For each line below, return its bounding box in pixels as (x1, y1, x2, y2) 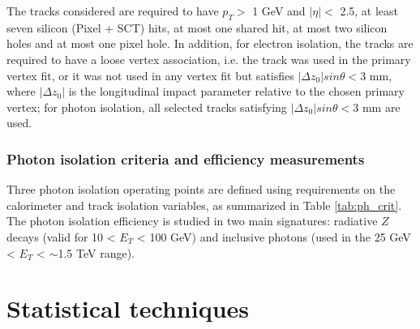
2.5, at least (340, 2, 399, 19)
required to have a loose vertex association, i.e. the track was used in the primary (6, 50, 411, 67)
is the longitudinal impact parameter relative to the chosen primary (68, 83, 405, 100)
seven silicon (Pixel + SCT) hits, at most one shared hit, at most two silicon (6, 19, 388, 36)
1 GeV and (252, 2, 306, 19)
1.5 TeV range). (58, 244, 135, 261)
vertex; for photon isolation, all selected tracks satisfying (6, 98, 287, 115)
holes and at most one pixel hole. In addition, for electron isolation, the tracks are (6, 35, 414, 52)
